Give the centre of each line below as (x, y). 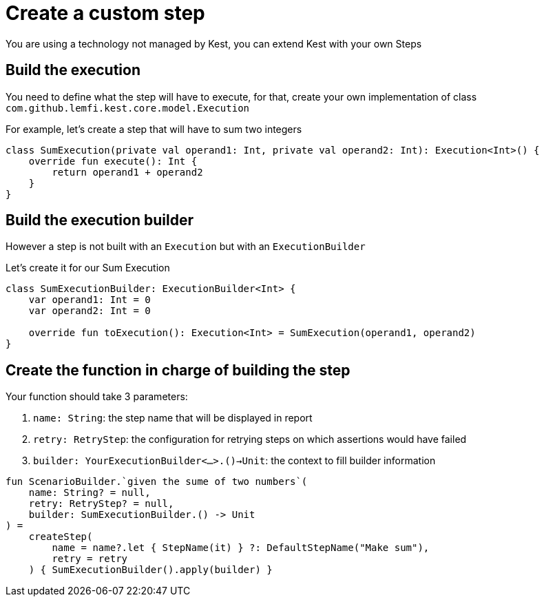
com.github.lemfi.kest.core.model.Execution (128, 108)
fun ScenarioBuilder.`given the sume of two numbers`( (157, 482)
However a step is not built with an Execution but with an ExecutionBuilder (186, 247)
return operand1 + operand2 (127, 172)
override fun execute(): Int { (113, 161)
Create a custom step (105, 13)
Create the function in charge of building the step (178, 370)
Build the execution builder (100, 220)
